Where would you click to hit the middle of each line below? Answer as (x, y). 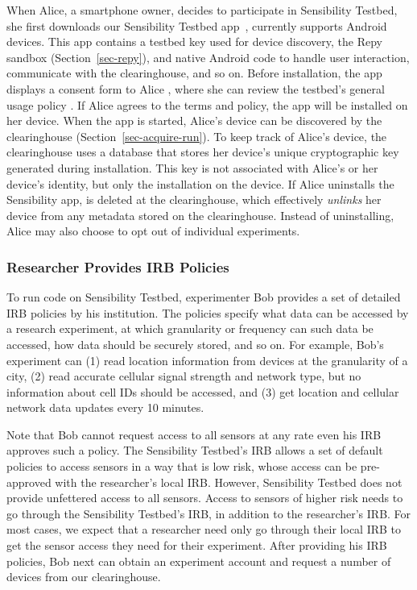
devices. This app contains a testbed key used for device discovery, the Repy (194, 42)
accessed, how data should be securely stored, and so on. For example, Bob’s (195, 344)
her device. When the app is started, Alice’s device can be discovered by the (194, 120)
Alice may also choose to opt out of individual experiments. (153, 231)
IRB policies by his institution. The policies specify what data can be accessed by (208, 312)
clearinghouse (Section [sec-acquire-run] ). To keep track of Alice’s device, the (197, 136)
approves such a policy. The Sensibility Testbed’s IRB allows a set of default (195, 450)
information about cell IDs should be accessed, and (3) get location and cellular (203, 391)
